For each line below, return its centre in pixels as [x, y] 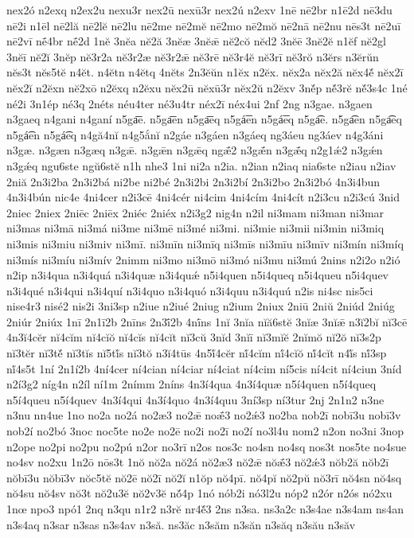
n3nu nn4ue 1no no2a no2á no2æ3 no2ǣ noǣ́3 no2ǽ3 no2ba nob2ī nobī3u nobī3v [204, 415]
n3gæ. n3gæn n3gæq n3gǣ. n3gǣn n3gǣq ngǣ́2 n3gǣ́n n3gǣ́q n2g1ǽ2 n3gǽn [195, 150]
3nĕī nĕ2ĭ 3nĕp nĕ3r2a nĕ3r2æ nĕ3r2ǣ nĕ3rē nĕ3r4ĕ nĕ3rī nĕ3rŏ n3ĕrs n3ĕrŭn [193, 56]
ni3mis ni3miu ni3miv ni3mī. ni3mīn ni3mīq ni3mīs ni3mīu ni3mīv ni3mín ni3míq [205, 243]
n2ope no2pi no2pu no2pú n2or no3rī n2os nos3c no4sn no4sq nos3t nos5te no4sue [207, 446]
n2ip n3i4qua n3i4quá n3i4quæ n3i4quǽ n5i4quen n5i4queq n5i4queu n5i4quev [198, 275]
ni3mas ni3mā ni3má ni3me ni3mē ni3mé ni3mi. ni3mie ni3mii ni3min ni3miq [195, 228]
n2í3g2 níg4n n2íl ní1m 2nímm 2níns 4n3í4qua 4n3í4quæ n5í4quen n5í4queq [191, 384]
